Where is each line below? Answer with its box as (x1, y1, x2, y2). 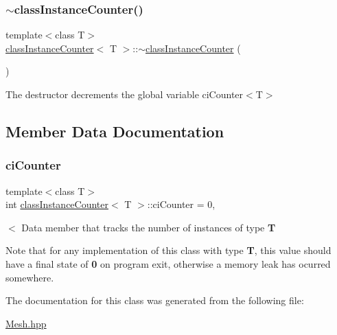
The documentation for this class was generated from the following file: (5, 293, 304, 308)
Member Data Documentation (5, 120, 224, 141)
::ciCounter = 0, (147, 197, 216, 211)
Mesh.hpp (5, 316, 47, 330)
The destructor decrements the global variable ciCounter (5, 87, 244, 101)
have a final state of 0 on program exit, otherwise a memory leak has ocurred (5, 256, 331, 270)
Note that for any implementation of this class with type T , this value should (5, 243, 332, 257)
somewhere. (5, 270, 54, 284)
